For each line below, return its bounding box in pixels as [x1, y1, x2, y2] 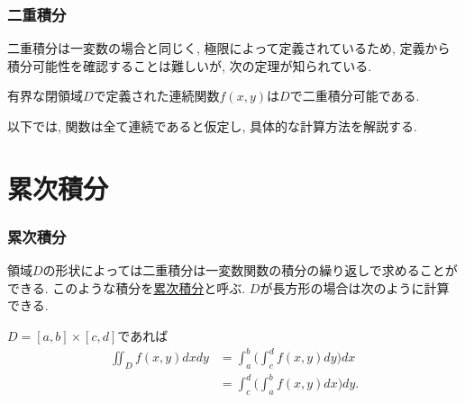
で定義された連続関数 [93, 86, 220, 105]
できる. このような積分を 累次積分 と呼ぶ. [7, 278, 246, 297]
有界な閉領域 [7, 86, 83, 105]
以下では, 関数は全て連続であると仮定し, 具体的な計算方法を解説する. [7, 117, 417, 135]
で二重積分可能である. [289, 86, 420, 105]
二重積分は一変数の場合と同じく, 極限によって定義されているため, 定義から [7, 39, 451, 58]
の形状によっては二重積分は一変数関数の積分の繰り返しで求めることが [42, 261, 458, 280]
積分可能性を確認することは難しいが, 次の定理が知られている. [7, 56, 372, 75]
